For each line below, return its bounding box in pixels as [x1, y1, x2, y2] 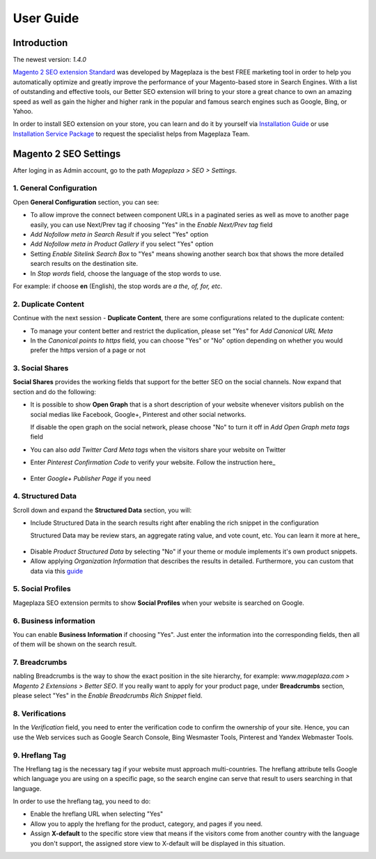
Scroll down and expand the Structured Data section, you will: [13, 505, 192, 514]
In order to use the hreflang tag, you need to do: [13, 797, 151, 805]
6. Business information [13, 616, 95, 626]
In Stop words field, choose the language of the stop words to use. [30, 269, 222, 278]
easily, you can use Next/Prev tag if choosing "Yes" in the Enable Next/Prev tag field [30, 220, 273, 229]
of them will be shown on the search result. [13, 640, 137, 649]
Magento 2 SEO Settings [13, 148, 121, 159]
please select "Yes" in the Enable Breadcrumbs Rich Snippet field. [13, 691, 203, 700]
